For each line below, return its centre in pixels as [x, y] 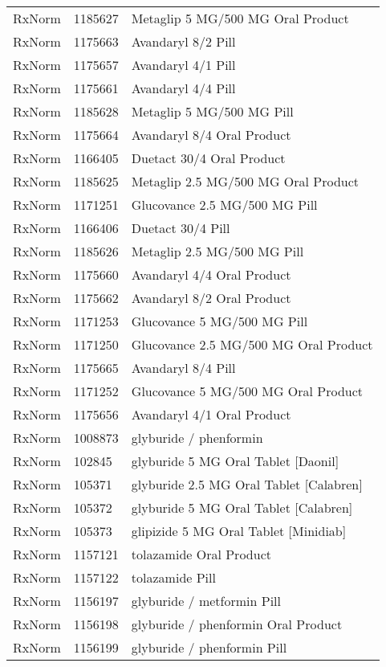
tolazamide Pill [173, 577]
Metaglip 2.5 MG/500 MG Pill [217, 251]
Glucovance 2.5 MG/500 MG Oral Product [252, 344]
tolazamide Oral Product [201, 554]
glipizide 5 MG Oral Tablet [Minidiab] [239, 531]
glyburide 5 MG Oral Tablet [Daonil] [235, 461]
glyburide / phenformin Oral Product [237, 624]
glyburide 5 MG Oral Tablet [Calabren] [242, 507]
